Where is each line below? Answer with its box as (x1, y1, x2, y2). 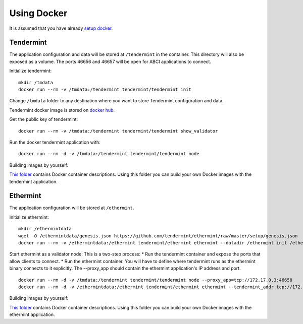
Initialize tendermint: (9, 68, 52, 74)
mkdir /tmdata (18, 80, 53, 85)
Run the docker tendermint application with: (9, 139, 100, 145)
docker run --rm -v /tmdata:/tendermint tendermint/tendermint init (18, 87, 191, 93)
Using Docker (9, 8, 68, 19)
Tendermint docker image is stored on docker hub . (9, 107, 115, 113)
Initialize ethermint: (9, 214, 49, 220)
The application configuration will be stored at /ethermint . (9, 205, 134, 211)
